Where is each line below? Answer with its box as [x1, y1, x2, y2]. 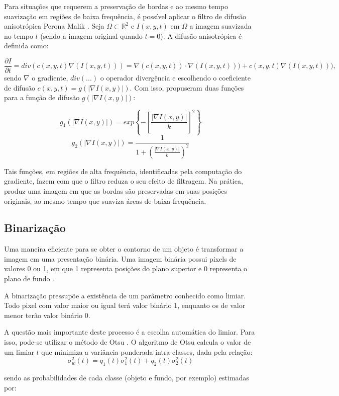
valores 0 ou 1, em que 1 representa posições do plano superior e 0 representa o [4, 263, 248, 274]
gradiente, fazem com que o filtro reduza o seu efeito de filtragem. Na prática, [4, 176, 243, 186]
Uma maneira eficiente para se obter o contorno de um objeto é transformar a [4, 244, 244, 254]
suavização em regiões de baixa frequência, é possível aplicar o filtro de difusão [4, 11, 246, 21]
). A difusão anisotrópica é [160, 30, 242, 41]
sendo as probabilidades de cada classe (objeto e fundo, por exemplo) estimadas [4, 372, 249, 383]
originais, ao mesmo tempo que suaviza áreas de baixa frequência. [4, 195, 206, 206]
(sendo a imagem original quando [40, 30, 143, 41]
